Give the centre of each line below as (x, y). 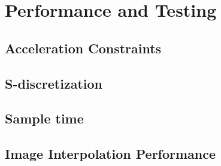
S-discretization (54, 83)
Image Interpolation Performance (110, 154)
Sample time (44, 118)
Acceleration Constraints (83, 48)
